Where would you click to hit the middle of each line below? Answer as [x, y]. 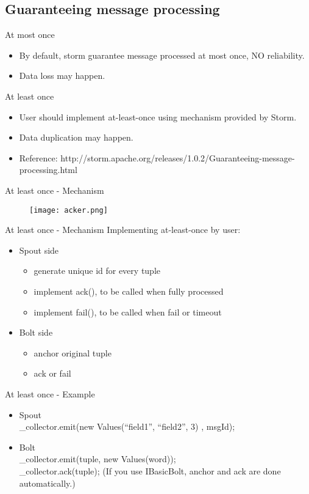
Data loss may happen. [62, 76]
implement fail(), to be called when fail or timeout [128, 312]
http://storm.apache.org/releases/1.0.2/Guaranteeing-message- [178, 157]
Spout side [39, 250]
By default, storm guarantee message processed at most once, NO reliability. [162, 55]
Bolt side [36, 332]
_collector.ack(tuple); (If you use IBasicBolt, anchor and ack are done [150, 470]
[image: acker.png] [69, 210]
